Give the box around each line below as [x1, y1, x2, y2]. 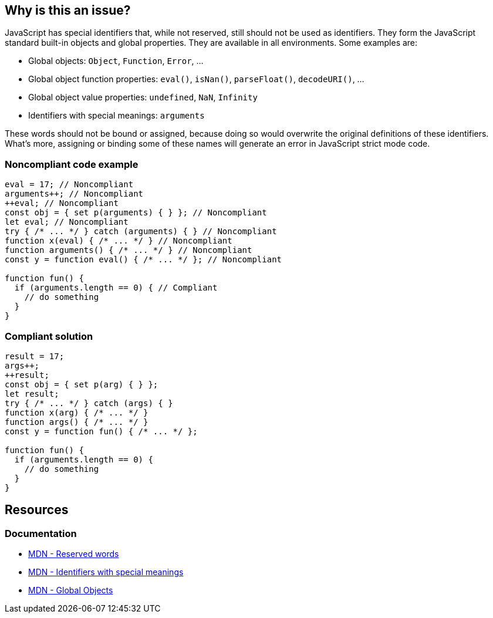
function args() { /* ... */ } [5, 417, 148, 427]
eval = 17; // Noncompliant [5, 180, 134, 190]
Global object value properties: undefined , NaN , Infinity [28, 92, 258, 103]
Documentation [5, 527, 77, 539]
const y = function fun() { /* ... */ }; [5, 426, 198, 436]
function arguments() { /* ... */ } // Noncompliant [5, 245, 252, 255]
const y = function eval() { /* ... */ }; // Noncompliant [5, 255, 282, 265]
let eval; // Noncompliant [5, 217, 129, 227]
